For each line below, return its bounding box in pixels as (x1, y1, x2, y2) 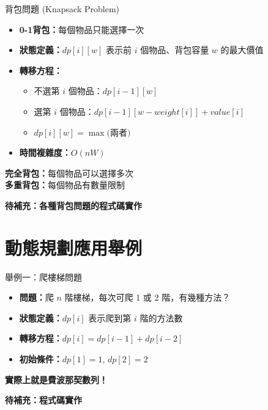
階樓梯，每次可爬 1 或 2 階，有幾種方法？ (64, 291, 231, 304)
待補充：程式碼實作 (5, 394, 82, 406)
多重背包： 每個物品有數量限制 (5, 178, 125, 191)
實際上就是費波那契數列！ (5, 373, 108, 386)
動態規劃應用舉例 (5, 235, 143, 260)
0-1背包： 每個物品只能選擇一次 (19, 23, 144, 35)
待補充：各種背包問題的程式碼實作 (5, 199, 142, 211)
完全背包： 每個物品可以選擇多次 (5, 166, 133, 179)
